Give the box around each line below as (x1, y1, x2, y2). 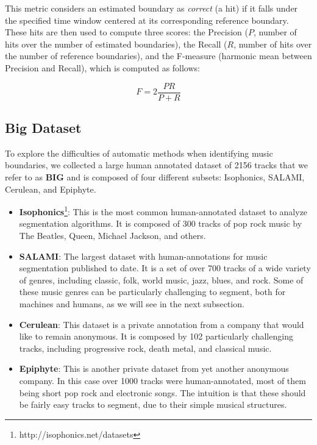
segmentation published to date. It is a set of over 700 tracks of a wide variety (19, 262, 311, 274)
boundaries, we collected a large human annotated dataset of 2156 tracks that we (5, 158, 308, 171)
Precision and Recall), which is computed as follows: (5, 61, 200, 74)
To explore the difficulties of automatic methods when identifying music (5, 146, 273, 159)
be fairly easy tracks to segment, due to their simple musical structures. (19, 398, 287, 411)
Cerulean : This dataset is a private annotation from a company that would (19, 318, 304, 330)
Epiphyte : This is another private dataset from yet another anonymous (19, 362, 289, 375)
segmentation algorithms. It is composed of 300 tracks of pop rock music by (19, 217, 302, 230)
